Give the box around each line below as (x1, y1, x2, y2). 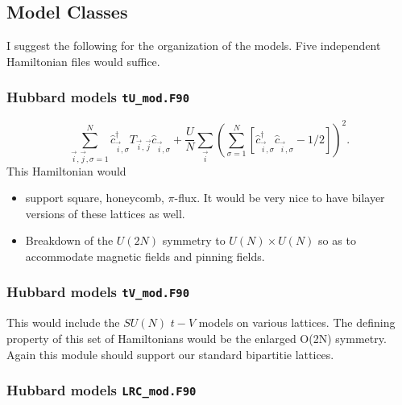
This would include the (6, 314, 120, 331)
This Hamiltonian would (6, 162, 126, 179)
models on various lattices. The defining (198, 314, 396, 331)
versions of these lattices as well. (25, 205, 185, 221)
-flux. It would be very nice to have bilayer (174, 189, 385, 206)
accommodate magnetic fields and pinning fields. (25, 247, 265, 264)
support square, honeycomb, (25, 189, 164, 206)
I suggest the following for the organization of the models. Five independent (6, 37, 381, 54)
